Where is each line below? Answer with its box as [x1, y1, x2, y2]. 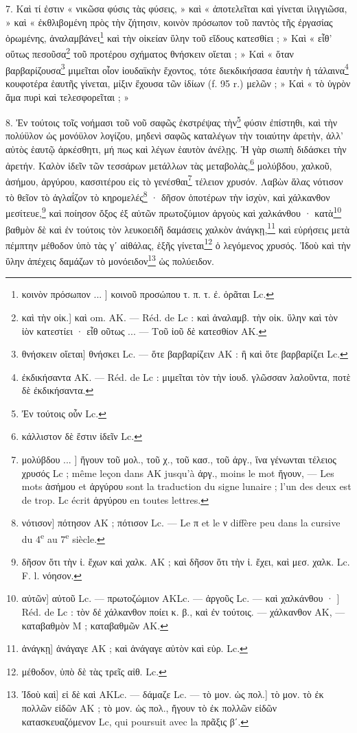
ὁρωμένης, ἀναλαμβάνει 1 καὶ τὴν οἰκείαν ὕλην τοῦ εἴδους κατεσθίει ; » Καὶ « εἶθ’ [5, 29, 332, 45]
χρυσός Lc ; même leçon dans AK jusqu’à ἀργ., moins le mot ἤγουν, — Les [21, 465, 334, 480]
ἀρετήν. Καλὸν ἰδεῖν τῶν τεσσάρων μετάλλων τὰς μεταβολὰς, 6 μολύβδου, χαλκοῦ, [5, 156, 332, 172]
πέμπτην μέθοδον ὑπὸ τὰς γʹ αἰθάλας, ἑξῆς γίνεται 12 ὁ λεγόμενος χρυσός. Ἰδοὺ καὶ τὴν [5, 235, 351, 252]
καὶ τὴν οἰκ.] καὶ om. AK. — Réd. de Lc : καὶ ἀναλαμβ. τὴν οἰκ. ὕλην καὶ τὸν [21, 310, 338, 324]
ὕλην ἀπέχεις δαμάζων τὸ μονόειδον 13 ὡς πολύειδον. [5, 252, 214, 268]
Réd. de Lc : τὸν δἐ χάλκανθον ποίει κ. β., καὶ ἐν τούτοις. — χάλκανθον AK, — [21, 605, 345, 619]
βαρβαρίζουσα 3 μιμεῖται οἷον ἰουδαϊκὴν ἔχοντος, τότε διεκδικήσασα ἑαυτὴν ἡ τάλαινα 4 [5, 60, 349, 77]
